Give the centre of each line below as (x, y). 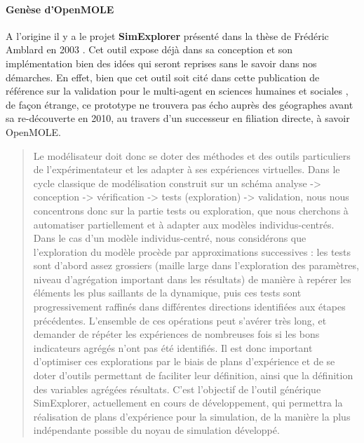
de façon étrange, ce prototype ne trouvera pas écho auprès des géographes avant (180, 104)
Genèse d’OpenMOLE (60, 9)
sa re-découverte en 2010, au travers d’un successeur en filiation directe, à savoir (178, 118)
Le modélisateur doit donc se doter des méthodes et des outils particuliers (192, 155)
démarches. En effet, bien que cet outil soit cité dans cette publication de (163, 77)
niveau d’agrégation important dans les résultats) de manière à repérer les (192, 279)
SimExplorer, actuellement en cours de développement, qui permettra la (188, 403)
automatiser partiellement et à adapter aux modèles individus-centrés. (184, 224)
